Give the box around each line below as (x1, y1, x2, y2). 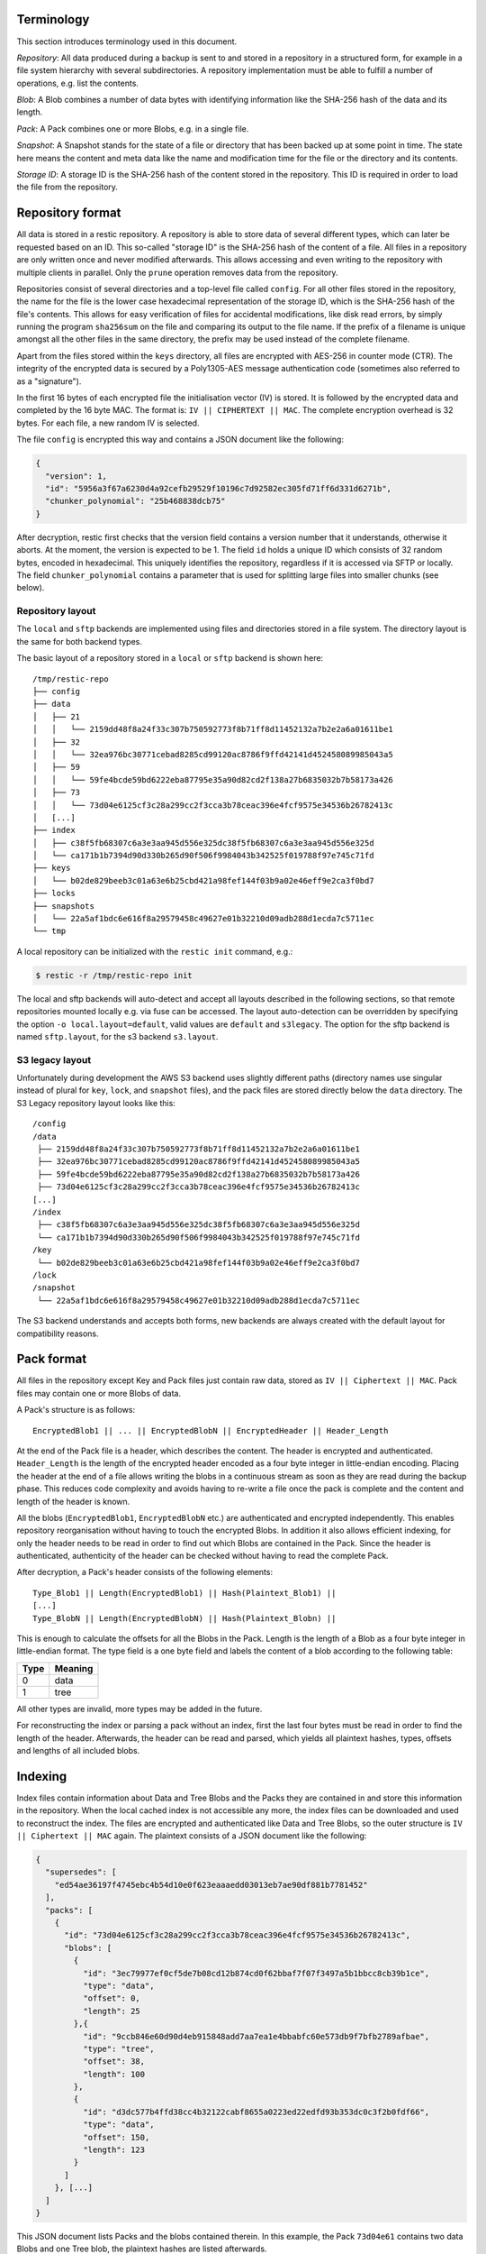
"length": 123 (82, 2145, 146, 2155)
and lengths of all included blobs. (16, 1745, 140, 1755)
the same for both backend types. (16, 636, 143, 646)
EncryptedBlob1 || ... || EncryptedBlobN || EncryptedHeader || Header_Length (32, 1425, 389, 1435)
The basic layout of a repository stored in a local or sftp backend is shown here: (16, 653, 324, 664)
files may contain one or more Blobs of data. (16, 1388, 182, 1398)
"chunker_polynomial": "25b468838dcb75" (45, 496, 226, 507)
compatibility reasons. (16, 1328, 99, 1339)
